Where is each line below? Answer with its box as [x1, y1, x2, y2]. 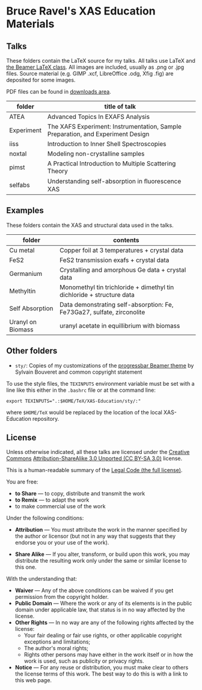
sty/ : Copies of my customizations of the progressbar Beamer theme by [14, 362, 194, 369]
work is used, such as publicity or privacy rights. [23, 657, 144, 665]
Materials [6, 17, 55, 31]
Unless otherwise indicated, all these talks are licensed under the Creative [6, 449, 190, 456]
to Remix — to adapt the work [14, 496, 90, 503]
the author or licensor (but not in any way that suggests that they [14, 532, 176, 540]
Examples [6, 205, 44, 216]
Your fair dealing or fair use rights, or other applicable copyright [23, 632, 182, 639]
